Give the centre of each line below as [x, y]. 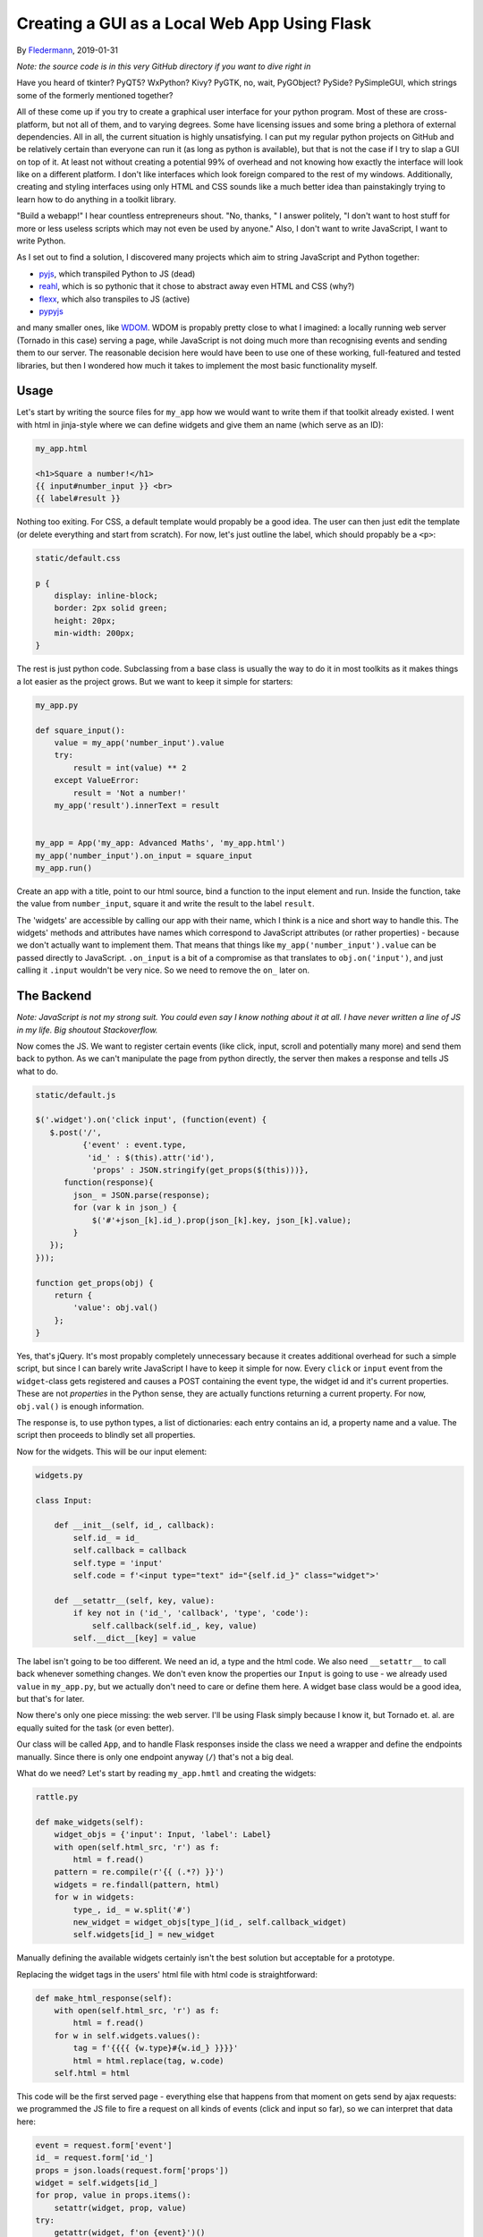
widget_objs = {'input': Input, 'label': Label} [163, 1835]
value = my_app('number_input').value [139, 743]
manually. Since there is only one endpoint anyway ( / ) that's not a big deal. [155, 1756]
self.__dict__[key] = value [135, 1638]
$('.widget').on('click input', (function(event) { [151, 1120]
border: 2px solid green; [111, 608]
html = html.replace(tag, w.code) [148, 2061]
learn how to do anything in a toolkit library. [96, 199]
